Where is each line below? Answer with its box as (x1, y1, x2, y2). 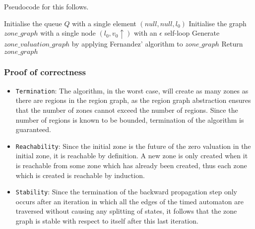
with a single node (40, 28, 96, 38)
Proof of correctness (4, 66, 86, 78)
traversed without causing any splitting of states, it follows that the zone (15, 206, 237, 216)
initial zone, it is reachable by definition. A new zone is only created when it (15, 150, 248, 161)
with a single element (72, 18, 136, 28)
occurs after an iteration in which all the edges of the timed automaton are (15, 196, 244, 206)
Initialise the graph (189, 18, 247, 28)
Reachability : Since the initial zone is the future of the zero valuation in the (15, 140, 251, 151)
